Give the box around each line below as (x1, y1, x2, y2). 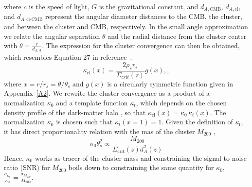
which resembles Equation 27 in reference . (4, 52, 132, 62)
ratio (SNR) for (4, 162, 50, 172)
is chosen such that (56, 117, 113, 127)
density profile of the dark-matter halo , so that (4, 107, 146, 117)
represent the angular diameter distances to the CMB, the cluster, (45, 11, 242, 21)
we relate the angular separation (4, 31, 100, 41)
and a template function (56, 97, 128, 107)
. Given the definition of (162, 117, 233, 127)
